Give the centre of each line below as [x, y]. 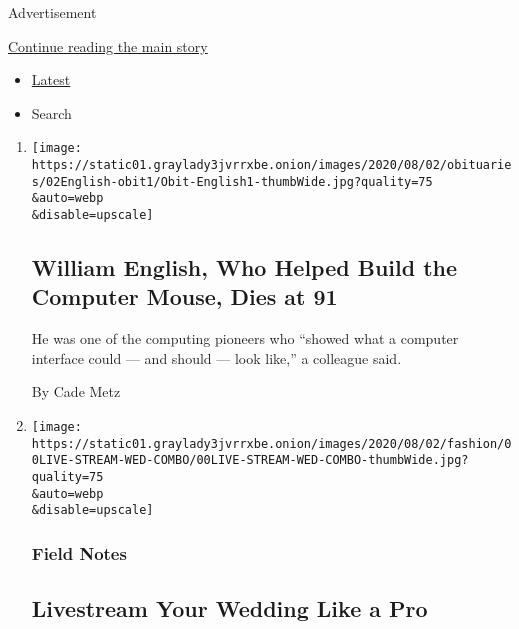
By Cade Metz [76, 391]
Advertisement [52, 12]
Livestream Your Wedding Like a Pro [229, 608]
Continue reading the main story [108, 45]
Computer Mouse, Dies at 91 [184, 296]
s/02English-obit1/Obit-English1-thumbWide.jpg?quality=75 [232, 181]
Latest [51, 79]
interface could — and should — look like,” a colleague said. [216, 357]
